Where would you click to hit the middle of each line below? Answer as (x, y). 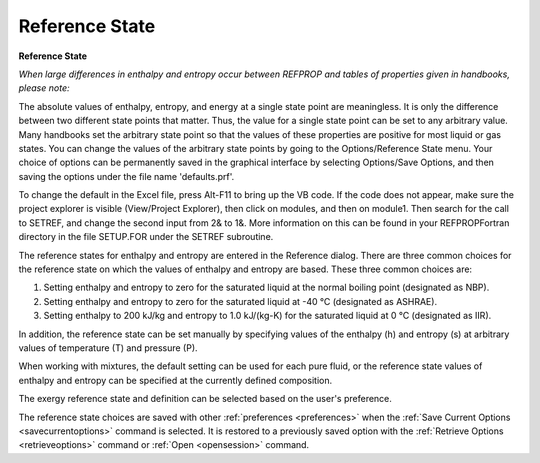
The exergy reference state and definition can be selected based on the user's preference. (205, 399)
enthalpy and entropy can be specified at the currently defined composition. (175, 380)
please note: (44, 88)
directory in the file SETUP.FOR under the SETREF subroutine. (146, 237)
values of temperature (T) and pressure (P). (108, 347)
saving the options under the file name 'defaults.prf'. (126, 176)
